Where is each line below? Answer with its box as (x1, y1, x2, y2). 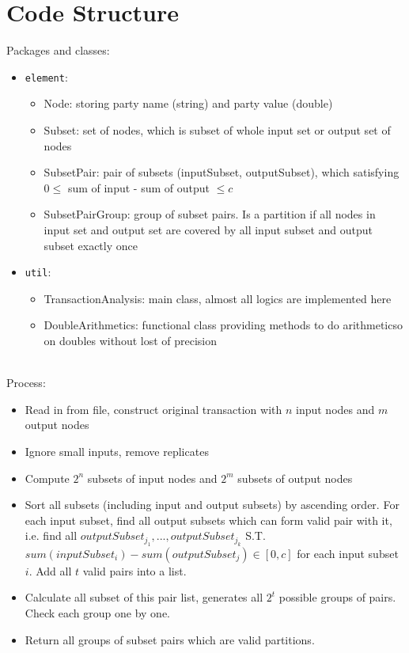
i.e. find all (25, 527, 78, 544)
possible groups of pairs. (278, 589, 396, 606)
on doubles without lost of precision (44, 332, 218, 348)
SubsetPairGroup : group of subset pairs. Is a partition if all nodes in (44, 206, 376, 222)
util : (25, 264, 51, 280)
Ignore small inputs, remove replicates (25, 442, 209, 459)
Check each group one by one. (25, 604, 170, 621)
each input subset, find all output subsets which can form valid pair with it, (25, 511, 392, 528)
